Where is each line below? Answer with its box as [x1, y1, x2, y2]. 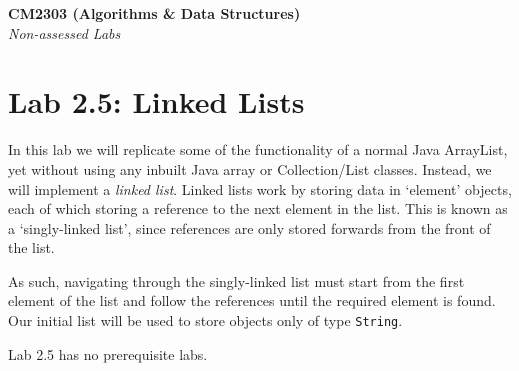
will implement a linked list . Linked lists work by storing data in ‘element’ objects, [8, 178, 512, 199]
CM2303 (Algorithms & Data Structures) [8, 3, 301, 23]
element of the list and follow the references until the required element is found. [8, 290, 496, 311]
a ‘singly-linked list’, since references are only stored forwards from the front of [8, 217, 491, 238]
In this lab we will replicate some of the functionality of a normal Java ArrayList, [8, 139, 508, 160]
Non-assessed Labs [8, 22, 121, 43]
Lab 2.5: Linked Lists [8, 81, 305, 122]
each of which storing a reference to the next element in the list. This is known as [8, 198, 508, 219]
